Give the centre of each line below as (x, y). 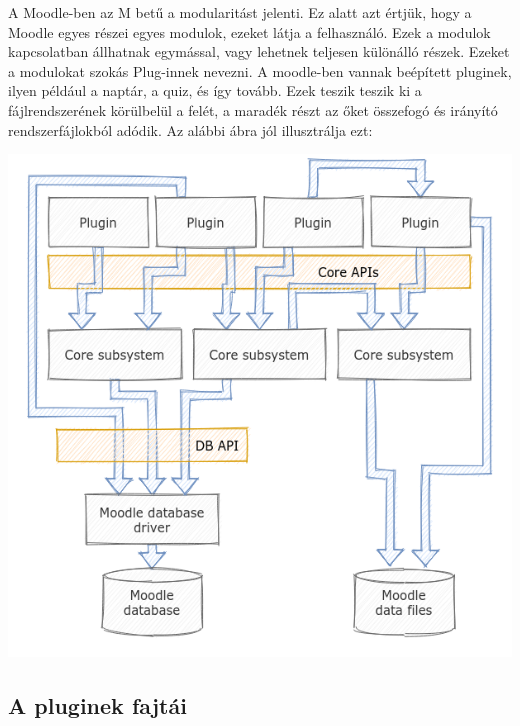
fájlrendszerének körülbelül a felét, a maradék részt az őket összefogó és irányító (253, 109)
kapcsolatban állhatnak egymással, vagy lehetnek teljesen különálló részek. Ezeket (259, 51)
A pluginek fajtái (97, 705)
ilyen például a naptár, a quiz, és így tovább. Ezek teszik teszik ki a (215, 90)
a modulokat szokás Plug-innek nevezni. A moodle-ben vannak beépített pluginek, (260, 70)
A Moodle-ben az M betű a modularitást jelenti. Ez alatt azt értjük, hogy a (240, 12)
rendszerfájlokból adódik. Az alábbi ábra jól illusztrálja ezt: (190, 129)
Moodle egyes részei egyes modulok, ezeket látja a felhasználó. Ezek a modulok (249, 31)
